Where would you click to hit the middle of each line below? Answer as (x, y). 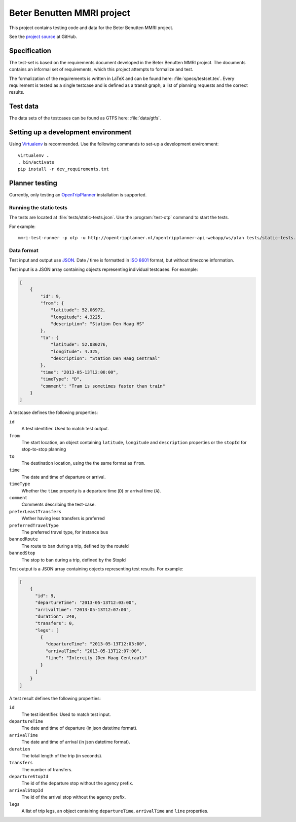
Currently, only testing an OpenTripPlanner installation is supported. (78, 195)
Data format (24, 250)
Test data (24, 106)
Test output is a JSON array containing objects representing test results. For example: (96, 569)
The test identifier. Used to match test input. (66, 714)
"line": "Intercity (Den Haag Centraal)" (96, 658)
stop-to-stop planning (44, 449)
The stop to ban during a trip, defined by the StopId (74, 560)
